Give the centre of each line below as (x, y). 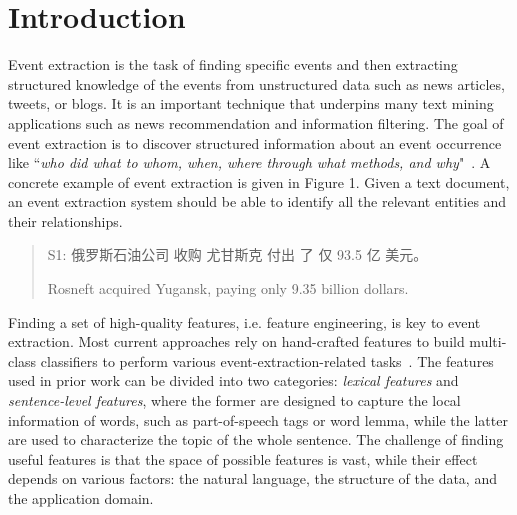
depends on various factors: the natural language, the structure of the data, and (252, 478)
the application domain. (81, 498)
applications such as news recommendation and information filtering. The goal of (256, 122)
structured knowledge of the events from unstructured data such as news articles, (256, 83)
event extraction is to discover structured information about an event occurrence (255, 142)
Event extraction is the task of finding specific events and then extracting (233, 64)
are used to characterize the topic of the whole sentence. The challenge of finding (256, 439)
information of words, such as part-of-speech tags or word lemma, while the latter (258, 419)
